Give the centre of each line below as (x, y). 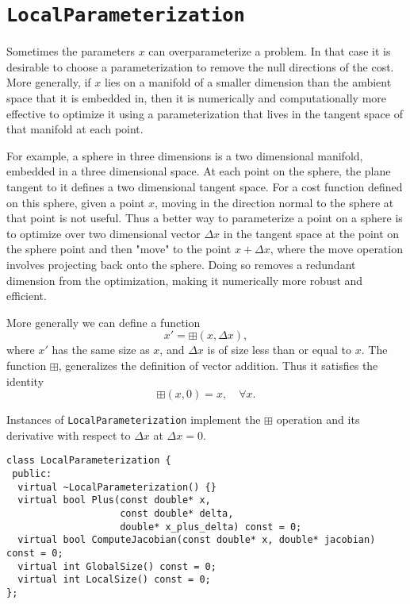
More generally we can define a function (103, 322)
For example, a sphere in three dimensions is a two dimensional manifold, (185, 155)
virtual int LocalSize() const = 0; (114, 580)
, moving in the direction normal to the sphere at (274, 202)
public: (32, 474)
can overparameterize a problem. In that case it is (270, 51)
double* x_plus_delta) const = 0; (211, 527)
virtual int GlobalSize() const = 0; (117, 566)
